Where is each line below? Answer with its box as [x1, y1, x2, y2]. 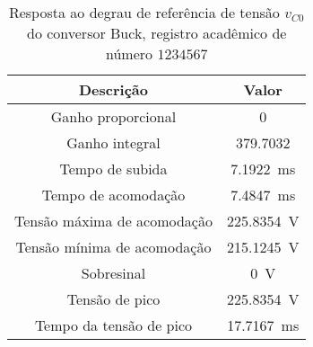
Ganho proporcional [50, 106, 177, 127]
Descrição [78, 79, 148, 100]
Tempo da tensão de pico [34, 315, 193, 335]
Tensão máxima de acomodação [14, 210, 213, 231]
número [106, 43, 153, 64]
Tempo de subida [59, 158, 168, 179]
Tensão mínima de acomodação [15, 236, 212, 257]
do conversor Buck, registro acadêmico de [26, 22, 287, 43]
